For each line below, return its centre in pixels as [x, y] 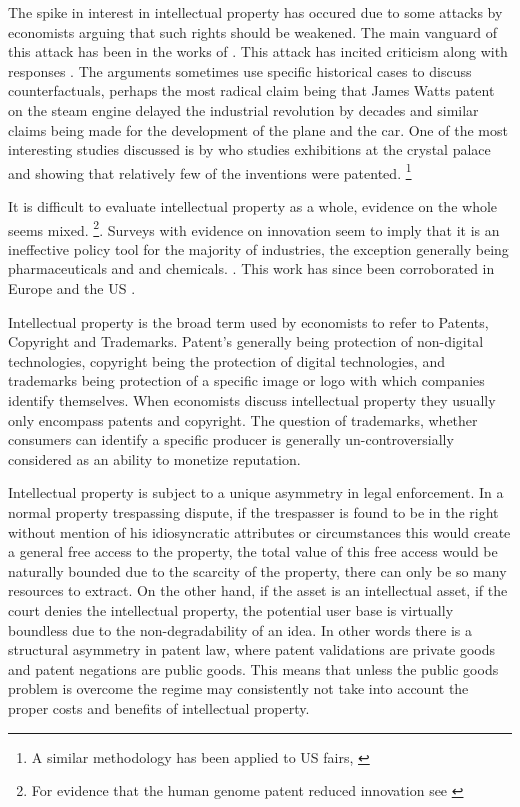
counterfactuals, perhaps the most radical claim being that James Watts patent [251, 90]
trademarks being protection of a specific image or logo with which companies [246, 380]
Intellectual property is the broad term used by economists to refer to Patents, [248, 321]
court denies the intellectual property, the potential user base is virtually [231, 609]
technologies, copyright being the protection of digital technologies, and [226, 360]
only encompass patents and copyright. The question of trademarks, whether [243, 419]
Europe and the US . [72, 288]
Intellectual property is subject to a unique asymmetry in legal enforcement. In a [256, 492]
